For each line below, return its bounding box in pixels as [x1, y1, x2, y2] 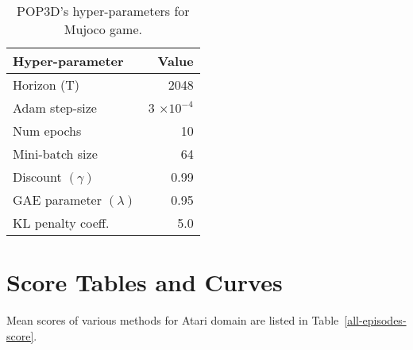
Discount [13, 167, 62, 186]
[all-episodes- [344, 312, 407, 329]
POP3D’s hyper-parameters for [17, 2, 190, 20]
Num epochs [13, 121, 82, 140]
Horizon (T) [13, 75, 80, 94]
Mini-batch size [13, 144, 98, 163]
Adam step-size [13, 98, 97, 117]
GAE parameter [13, 190, 102, 209]
